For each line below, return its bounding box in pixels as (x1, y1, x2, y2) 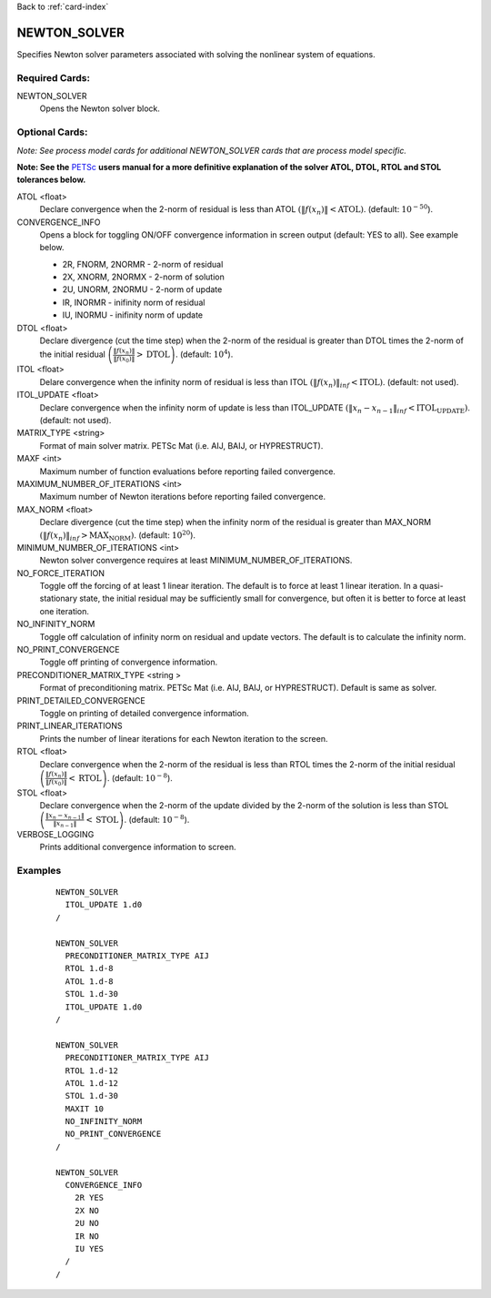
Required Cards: (16, 71, 91, 84)
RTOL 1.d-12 (65, 1065, 118, 1076)
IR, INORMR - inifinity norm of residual (62, 297, 205, 308)
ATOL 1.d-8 (65, 976, 114, 987)
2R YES (74, 1192, 105, 1203)
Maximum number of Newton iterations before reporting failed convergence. (39, 492, 326, 502)
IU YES (74, 1243, 105, 1253)
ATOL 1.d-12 (65, 1078, 118, 1088)
